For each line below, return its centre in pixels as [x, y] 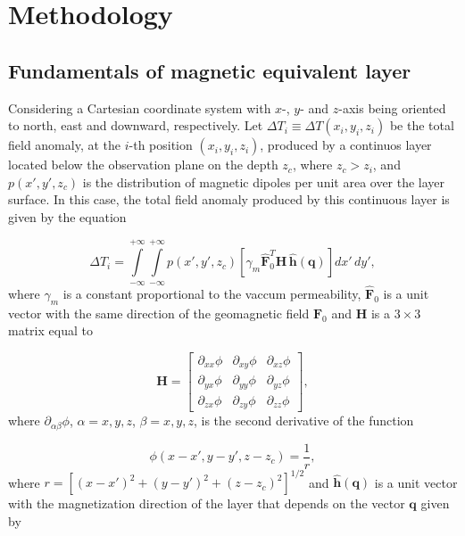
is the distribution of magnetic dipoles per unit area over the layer [264, 181]
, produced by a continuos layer [346, 145]
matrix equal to [50, 330]
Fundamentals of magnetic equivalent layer [210, 70]
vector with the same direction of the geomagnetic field [159, 313]
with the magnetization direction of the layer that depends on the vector [207, 503]
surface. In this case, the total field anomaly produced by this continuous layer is [229, 199]
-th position [161, 145]
